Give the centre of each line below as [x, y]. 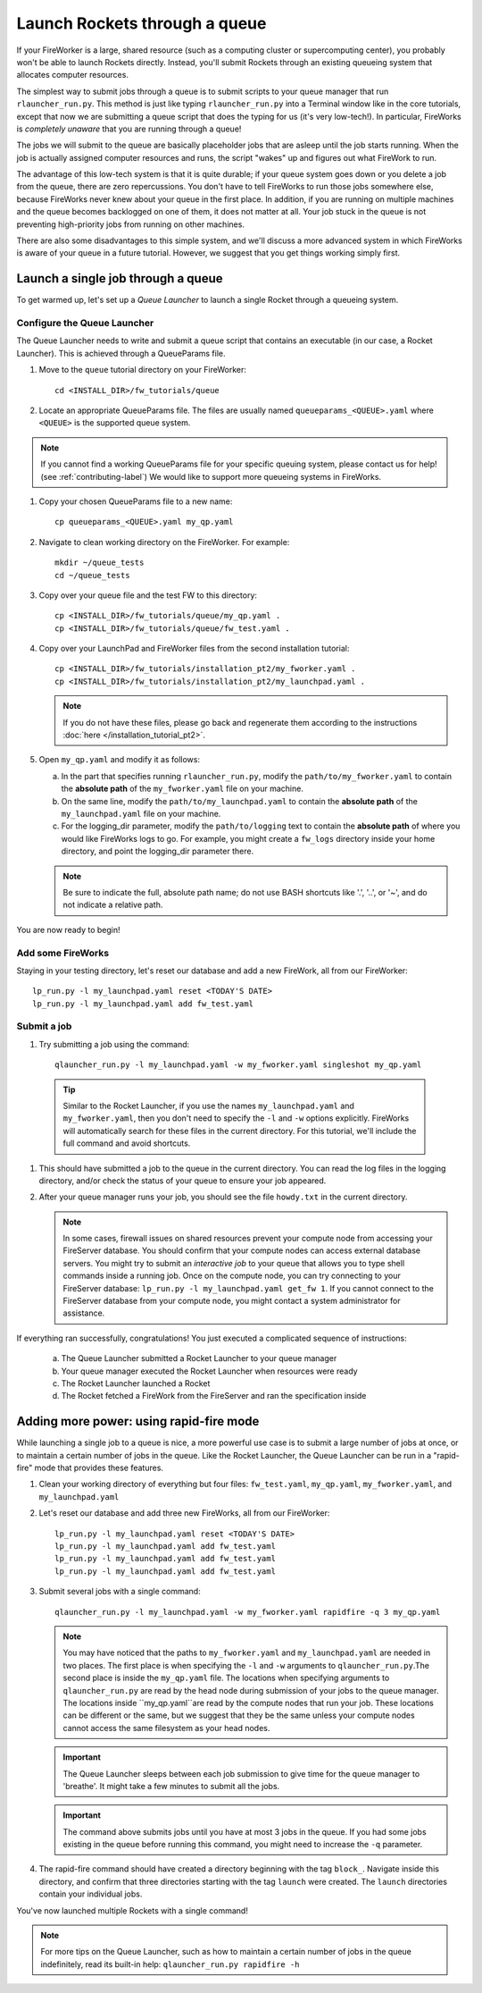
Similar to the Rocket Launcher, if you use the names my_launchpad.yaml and [208, 1106]
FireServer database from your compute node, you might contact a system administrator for [232, 1301]
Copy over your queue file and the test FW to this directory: [148, 595]
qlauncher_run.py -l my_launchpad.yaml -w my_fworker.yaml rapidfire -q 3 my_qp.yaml [248, 1612]
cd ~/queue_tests [92, 575]
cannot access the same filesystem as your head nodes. [166, 1728]
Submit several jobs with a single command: [120, 1592]
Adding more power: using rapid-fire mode [138, 1421]
